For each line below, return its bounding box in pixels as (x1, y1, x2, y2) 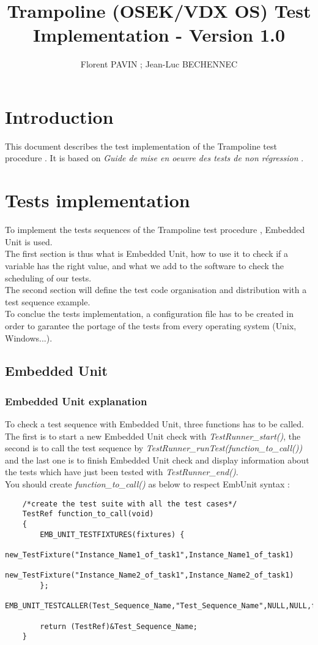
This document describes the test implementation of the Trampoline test (5, 139, 277, 152)
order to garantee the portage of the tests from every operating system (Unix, (5, 319, 297, 332)
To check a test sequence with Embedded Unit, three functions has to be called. (5, 418, 304, 430)
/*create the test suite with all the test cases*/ (22, 499, 237, 508)
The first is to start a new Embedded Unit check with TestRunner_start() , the (5, 429, 301, 442)
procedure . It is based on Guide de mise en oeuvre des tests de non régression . (5, 151, 304, 164)
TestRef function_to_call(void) (22, 510, 154, 519)
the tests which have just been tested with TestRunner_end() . (5, 465, 239, 478)
